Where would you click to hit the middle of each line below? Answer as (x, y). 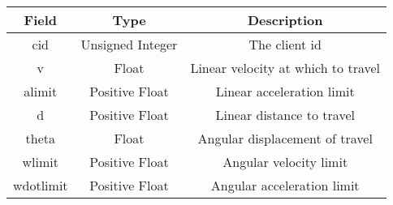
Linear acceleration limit (285, 91)
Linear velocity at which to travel (285, 68)
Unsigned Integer (129, 44)
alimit (41, 91)
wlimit (41, 162)
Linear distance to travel (285, 115)
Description (285, 20)
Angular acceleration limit (285, 185)
